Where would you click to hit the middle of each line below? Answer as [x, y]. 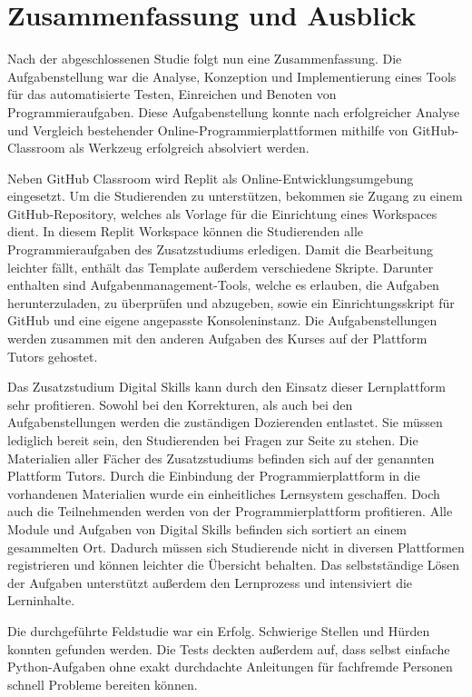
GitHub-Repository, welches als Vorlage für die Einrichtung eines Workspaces [222, 213]
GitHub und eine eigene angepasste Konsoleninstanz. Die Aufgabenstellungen [222, 320]
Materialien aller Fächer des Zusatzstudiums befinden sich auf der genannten [221, 458]
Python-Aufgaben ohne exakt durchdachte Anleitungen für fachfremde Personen [230, 667]
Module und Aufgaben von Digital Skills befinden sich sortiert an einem [207, 528]
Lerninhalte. [41, 600]
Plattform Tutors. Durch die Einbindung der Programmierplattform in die [214, 476]
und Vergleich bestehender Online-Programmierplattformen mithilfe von [208, 129]
